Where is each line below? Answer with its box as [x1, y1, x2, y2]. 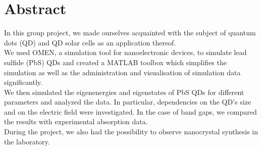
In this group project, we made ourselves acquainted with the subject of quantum [4, 27, 256, 38]
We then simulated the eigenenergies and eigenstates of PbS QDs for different [4, 86, 244, 97]
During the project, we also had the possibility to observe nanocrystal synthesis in [4, 126, 258, 137]
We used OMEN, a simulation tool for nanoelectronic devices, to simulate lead [4, 47, 247, 58]
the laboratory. [4, 136, 50, 146]
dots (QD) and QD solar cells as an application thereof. [4, 37, 176, 47]
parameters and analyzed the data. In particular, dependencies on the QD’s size [4, 96, 251, 107]
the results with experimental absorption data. [4, 116, 148, 127]
